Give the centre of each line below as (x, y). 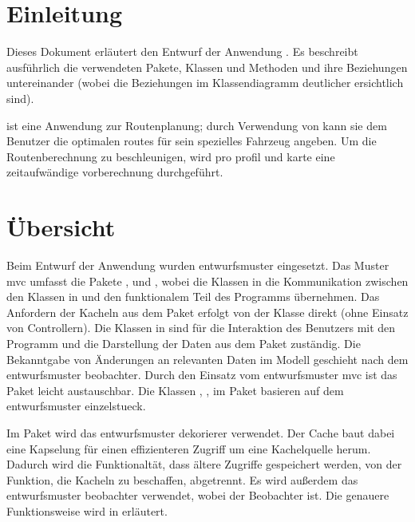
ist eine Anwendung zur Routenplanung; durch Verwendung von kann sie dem (197, 125)
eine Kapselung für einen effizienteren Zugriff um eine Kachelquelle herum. (189, 448)
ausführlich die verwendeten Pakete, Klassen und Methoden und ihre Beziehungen (207, 67)
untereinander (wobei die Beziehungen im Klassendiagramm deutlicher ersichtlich (205, 83)
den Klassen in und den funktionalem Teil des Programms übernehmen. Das (193, 297)
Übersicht (61, 227)
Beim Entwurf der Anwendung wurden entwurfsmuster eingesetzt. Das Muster (198, 265)
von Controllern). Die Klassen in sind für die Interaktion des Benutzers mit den (201, 328)
